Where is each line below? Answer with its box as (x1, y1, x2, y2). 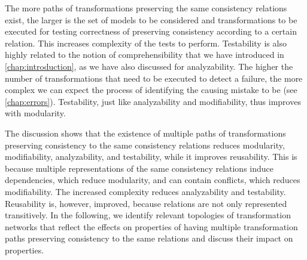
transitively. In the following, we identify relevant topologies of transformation (5, 209, 291, 221)
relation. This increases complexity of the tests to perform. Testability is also (5, 36, 287, 49)
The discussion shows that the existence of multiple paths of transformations (5, 126, 286, 139)
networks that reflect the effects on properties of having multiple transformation (5, 220, 298, 233)
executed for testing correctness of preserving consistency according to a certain (5, 25, 297, 38)
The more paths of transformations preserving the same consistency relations (5, 2, 287, 14)
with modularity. (5, 107, 66, 119)
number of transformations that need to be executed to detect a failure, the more (5, 72, 303, 84)
